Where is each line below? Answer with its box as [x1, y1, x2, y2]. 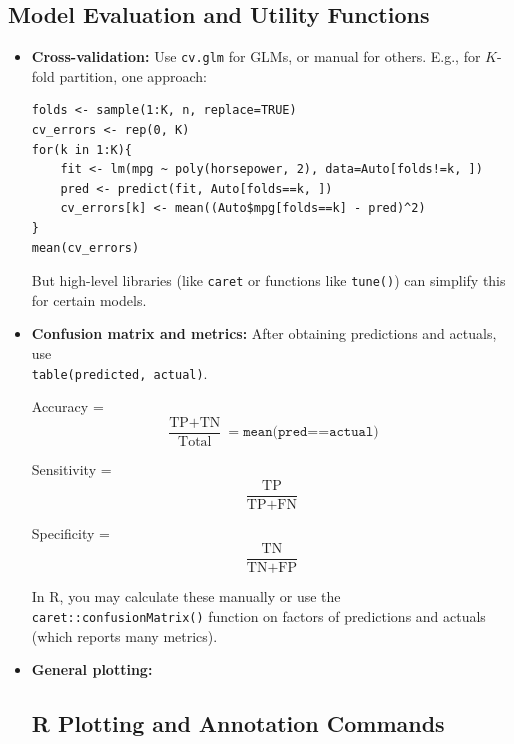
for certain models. [31, 289, 147, 310]
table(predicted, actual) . [31, 362, 208, 383]
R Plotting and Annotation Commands [31, 708, 445, 739]
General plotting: [31, 659, 153, 680]
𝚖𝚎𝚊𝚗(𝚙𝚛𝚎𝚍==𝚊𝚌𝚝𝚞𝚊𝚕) [243, 425, 379, 440]
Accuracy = [31, 396, 104, 417]
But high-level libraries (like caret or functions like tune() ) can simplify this [31, 270, 506, 291]
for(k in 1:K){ [31, 142, 133, 157]
